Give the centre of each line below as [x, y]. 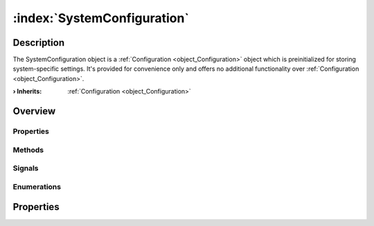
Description [39, 43]
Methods [28, 150]
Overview [34, 111]
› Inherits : [27, 92]
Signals [26, 168]
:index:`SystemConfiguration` [101, 18]
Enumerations [37, 186]
